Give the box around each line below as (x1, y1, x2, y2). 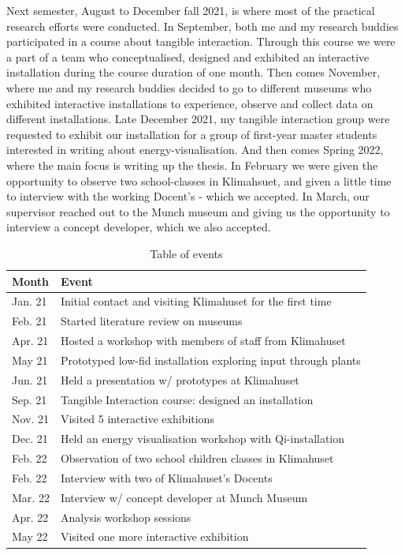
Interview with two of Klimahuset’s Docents (60, 469, 273, 486)
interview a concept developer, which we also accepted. (6, 219, 271, 235)
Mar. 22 (12, 489, 50, 505)
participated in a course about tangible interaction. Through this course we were (6, 33, 396, 50)
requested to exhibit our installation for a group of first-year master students (6, 126, 377, 142)
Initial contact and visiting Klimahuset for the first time (60, 293, 332, 309)
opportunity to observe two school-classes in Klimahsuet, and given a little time (6, 172, 392, 189)
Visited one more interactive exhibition (60, 528, 249, 545)
